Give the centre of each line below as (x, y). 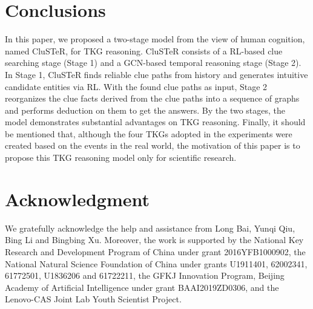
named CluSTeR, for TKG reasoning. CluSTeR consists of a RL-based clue (144, 50)
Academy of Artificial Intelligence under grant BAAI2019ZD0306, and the (142, 287)
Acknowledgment (77, 199)
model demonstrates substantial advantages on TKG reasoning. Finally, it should (155, 122)
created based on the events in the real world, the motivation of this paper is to (153, 145)
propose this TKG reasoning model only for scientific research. (121, 158)
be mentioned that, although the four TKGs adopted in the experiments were (149, 133)
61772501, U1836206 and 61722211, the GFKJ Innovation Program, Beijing (145, 275)
